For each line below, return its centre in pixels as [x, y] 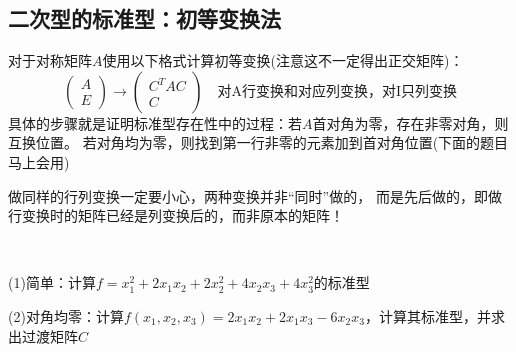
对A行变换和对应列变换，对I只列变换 [337, 91]
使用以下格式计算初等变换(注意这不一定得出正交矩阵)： [283, 60]
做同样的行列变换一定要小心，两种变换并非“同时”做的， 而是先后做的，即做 [255, 195]
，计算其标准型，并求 [434, 315]
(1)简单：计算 [52, 282]
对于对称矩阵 [50, 60]
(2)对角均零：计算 [66, 315]
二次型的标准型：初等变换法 [144, 18]
